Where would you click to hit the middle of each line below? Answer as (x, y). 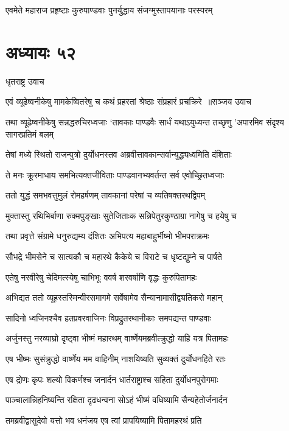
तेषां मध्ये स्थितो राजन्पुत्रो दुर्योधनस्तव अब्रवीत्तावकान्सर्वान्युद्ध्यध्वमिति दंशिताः (119, 154)
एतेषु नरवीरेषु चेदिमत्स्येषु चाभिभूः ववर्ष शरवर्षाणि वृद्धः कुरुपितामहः (101, 277)
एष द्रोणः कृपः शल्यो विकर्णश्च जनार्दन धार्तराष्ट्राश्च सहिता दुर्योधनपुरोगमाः (112, 379)
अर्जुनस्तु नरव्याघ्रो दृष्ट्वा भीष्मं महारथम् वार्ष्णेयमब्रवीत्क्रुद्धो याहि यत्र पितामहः (117, 338)
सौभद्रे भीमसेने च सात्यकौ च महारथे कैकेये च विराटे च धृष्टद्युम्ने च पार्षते (114, 257)
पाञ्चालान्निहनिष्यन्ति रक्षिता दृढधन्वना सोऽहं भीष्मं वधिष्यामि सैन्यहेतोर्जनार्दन (117, 400)
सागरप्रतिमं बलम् (30, 134)
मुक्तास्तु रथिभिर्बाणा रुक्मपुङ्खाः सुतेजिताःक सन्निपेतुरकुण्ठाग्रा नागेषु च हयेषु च (121, 215)
